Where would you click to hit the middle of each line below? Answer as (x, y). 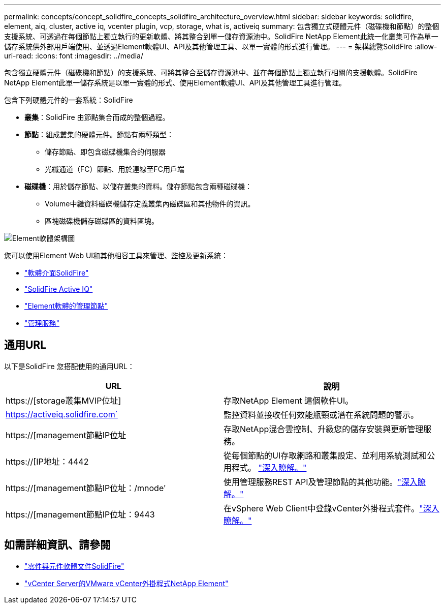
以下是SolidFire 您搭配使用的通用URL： (69, 366)
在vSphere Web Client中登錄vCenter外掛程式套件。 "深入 (331, 508)
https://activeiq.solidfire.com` (62, 414)
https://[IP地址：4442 (47, 461)
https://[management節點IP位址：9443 (80, 514)
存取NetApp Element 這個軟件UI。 (289, 400)
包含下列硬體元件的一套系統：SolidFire (69, 100)
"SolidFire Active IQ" (59, 289)
